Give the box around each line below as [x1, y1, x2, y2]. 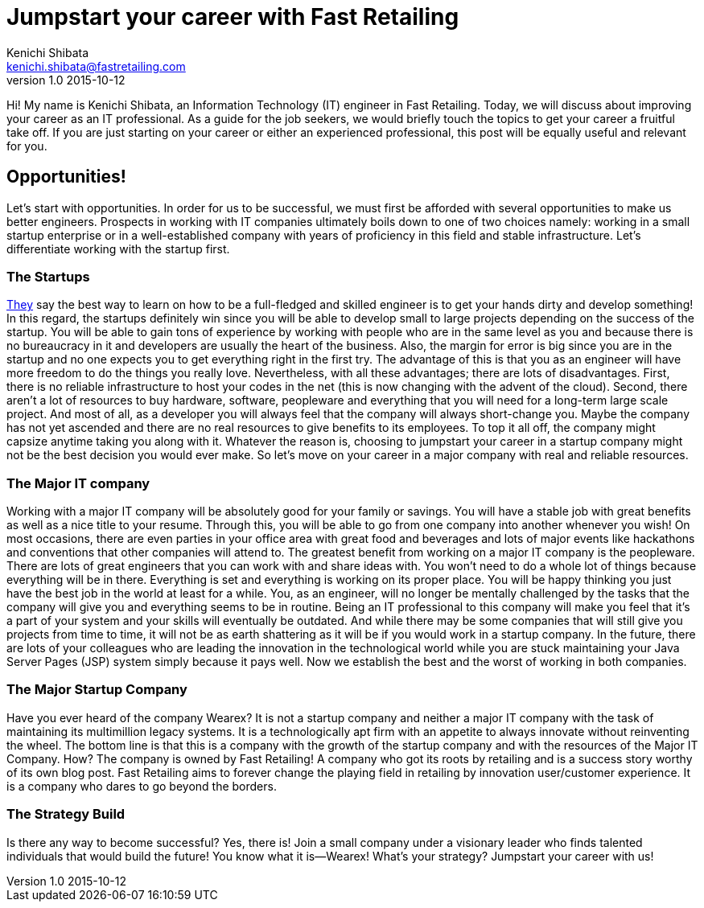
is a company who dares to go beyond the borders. [6, 779, 277, 793]
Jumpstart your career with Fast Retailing [6, 3, 459, 31]
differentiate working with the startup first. [6, 241, 230, 256]
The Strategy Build [6, 806, 126, 823]
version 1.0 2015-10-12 [6, 72, 126, 87]
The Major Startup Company [6, 681, 187, 698]
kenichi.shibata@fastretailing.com [6, 59, 186, 73]
